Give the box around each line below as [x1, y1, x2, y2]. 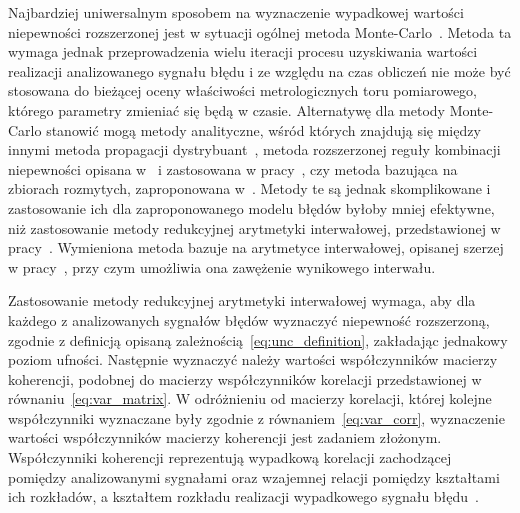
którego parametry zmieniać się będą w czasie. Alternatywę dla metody [8, 99, 445, 120]
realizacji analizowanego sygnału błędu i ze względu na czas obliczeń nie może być [8, 60, 511, 81]
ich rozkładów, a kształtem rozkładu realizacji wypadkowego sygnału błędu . [8, 486, 480, 507]
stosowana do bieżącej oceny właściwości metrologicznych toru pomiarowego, [8, 80, 477, 101]
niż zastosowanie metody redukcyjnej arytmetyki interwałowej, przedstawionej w [8, 217, 501, 238]
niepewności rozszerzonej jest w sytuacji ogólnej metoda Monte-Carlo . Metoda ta [8, 21, 512, 42]
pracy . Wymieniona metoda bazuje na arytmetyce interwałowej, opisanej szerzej [8, 237, 504, 258]
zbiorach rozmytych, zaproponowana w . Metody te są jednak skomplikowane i [8, 178, 491, 199]
